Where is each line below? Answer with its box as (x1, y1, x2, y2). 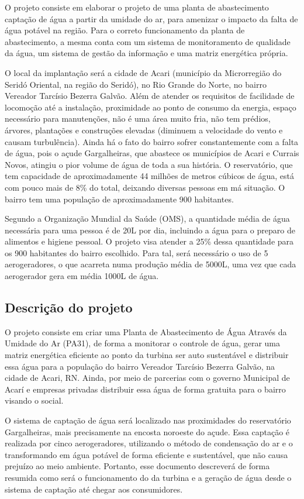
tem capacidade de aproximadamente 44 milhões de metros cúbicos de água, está (5, 170, 294, 182)
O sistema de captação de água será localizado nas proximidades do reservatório (5, 414, 291, 426)
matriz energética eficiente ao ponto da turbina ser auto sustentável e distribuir (5, 349, 289, 361)
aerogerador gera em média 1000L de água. (5, 270, 159, 282)
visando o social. (5, 394, 64, 407)
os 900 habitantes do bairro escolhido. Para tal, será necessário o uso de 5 (5, 246, 268, 259)
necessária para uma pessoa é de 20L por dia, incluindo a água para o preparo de (5, 223, 295, 236)
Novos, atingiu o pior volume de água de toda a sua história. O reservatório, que (5, 158, 293, 170)
